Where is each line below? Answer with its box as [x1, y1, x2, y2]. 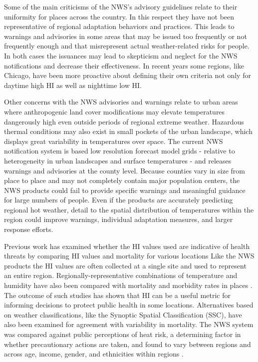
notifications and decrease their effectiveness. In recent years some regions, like [4, 60, 244, 70]
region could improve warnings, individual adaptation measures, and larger [4, 214, 233, 224]
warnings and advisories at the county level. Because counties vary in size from [4, 165, 245, 175]
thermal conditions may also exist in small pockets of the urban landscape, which [4, 126, 253, 136]
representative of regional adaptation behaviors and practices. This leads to [4, 21, 235, 31]
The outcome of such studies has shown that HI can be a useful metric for [4, 289, 231, 300]
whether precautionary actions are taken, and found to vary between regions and [4, 338, 251, 349]
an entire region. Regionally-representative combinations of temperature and [4, 270, 238, 280]
